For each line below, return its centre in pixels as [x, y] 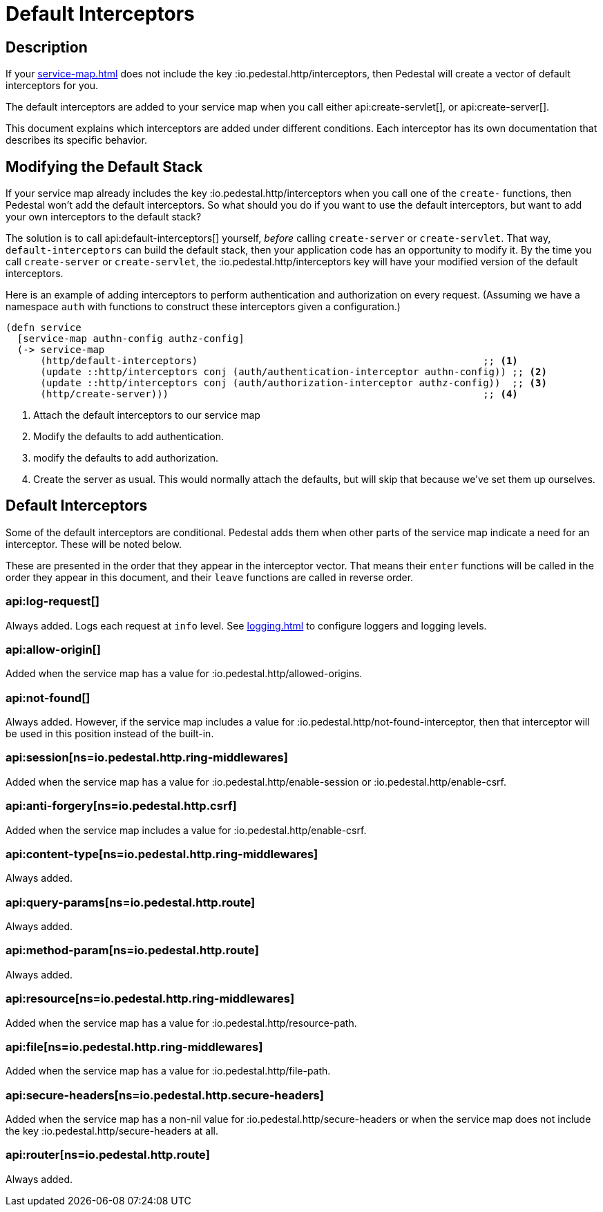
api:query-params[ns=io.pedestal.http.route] [131, 902]
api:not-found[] [48, 698]
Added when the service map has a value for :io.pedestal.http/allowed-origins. [184, 674]
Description [47, 47]
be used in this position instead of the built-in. [110, 734]
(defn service [44, 328]
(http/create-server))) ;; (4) [279, 394]
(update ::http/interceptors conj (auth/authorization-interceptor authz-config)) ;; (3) [294, 383]
